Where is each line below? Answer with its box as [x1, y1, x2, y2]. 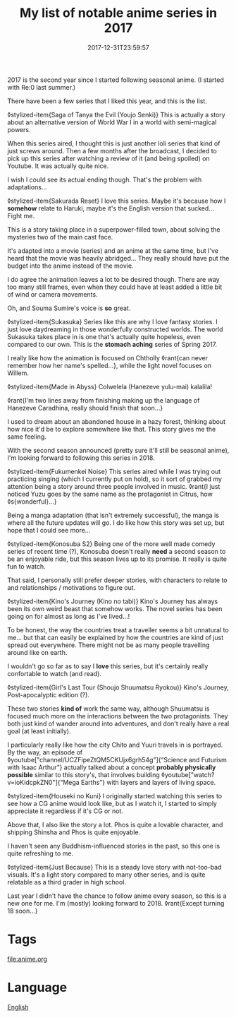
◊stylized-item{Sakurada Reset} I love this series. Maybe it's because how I [7, 196, 226, 205]
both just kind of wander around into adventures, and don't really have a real [7, 719, 230, 728]
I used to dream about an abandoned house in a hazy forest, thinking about [7, 417, 225, 425]
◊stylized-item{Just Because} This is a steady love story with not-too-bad [7, 863, 222, 871]
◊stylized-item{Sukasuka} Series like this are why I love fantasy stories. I [7, 317, 218, 326]
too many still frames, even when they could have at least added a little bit [7, 283, 223, 291]
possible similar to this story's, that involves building [7, 770, 160, 779]
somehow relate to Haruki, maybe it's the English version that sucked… [7, 203, 215, 213]
